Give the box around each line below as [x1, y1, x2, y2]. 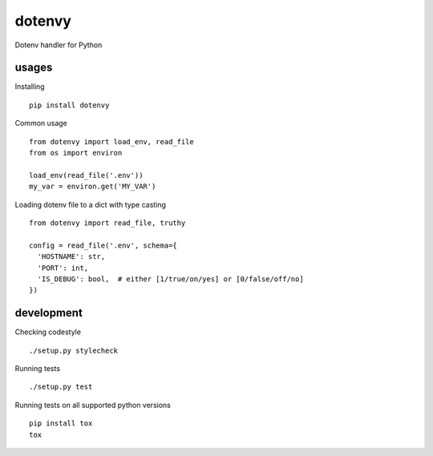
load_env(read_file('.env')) [29, 171, 144, 180]
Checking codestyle [14, 327, 82, 337]
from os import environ [29, 148, 123, 158]
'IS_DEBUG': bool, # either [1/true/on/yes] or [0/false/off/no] [37, 274, 304, 284]
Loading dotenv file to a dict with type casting [14, 200, 166, 209]
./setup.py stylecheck [29, 345, 119, 355]
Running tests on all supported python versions [14, 400, 172, 410]
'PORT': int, [37, 263, 89, 272]
